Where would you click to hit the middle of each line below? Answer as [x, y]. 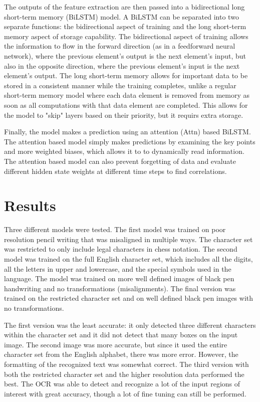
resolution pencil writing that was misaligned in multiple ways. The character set [128, 239]
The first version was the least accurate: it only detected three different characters [130, 325]
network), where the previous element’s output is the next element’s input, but [125, 55]
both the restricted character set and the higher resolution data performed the [124, 374]
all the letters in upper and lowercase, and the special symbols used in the [118, 268]
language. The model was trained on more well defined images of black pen [119, 278]
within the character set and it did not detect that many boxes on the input [121, 335]
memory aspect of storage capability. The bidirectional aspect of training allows [126, 36]
